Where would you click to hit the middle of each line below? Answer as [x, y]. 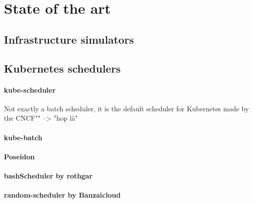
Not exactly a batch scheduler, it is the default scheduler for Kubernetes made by [126, 108]
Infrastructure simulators [69, 39]
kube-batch [23, 137]
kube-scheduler [30, 89]
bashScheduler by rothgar [48, 175]
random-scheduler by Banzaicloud [62, 195]
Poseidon [19, 156]
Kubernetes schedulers [63, 68]
